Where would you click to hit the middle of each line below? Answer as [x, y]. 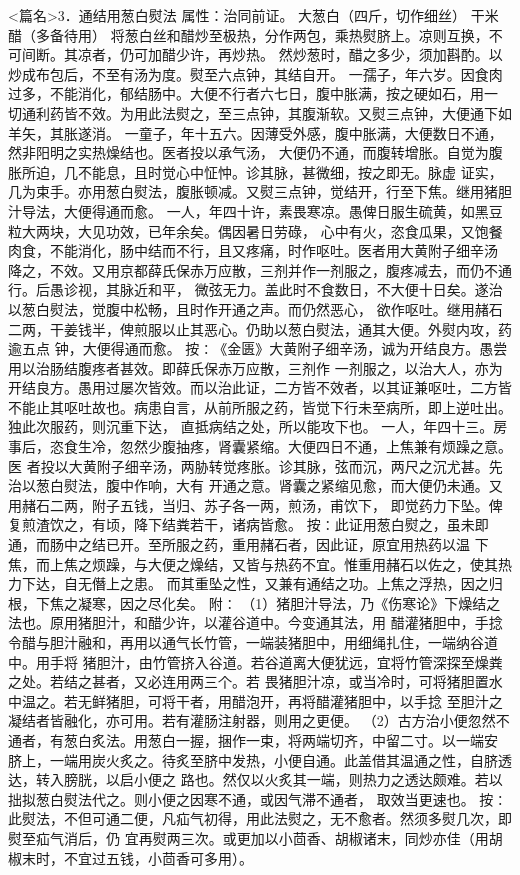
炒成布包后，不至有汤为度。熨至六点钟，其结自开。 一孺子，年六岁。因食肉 [255, 73]
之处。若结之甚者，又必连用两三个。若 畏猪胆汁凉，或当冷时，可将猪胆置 [248, 681]
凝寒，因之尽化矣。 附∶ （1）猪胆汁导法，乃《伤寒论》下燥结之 [289, 602]
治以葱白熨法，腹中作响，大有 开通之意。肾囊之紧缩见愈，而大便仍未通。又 [255, 485]
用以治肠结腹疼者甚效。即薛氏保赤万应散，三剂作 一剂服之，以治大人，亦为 [255, 367]
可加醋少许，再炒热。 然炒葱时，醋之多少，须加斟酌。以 [318, 54]
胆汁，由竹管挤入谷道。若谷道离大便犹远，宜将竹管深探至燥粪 [299, 661]
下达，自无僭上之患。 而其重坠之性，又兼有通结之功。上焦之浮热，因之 [255, 583]
